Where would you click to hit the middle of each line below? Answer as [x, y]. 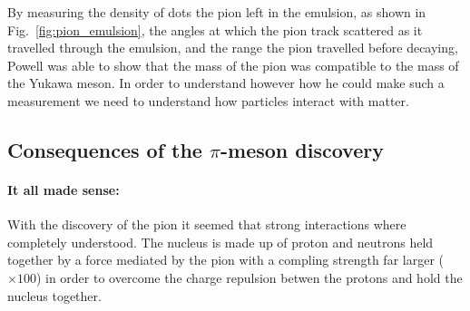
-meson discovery [302, 149]
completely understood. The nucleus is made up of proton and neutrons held [220, 242]
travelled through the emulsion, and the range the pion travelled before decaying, [233, 48]
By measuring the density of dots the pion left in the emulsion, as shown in [217, 12]
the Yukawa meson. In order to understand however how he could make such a [226, 83]
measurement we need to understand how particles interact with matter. [208, 100]
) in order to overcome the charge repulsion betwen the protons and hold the [249, 277]
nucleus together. [54, 295]
